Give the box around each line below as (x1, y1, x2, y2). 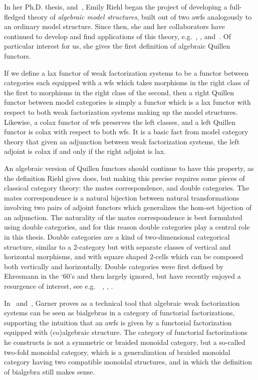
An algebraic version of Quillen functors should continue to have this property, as (4, 162, 254, 173)
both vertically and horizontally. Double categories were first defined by (4, 261, 224, 271)
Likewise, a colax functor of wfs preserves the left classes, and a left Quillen (4, 116, 236, 127)
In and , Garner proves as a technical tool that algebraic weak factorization (4, 297, 240, 308)
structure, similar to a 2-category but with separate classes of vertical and (4, 241, 231, 252)
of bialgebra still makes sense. (4, 366, 95, 376)
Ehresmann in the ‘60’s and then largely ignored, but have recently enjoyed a (4, 271, 241, 281)
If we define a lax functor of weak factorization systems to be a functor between (4, 67, 249, 78)
